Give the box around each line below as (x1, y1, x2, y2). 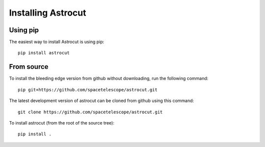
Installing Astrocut (9, 7, 86, 18)
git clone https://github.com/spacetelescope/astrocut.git (18, 109, 163, 115)
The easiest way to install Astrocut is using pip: (9, 39, 105, 45)
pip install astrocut (18, 50, 70, 56)
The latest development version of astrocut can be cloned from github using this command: (9, 98, 194, 104)
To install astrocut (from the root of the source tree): (9, 120, 115, 126)
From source (9, 63, 49, 71)
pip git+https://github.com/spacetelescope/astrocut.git (18, 87, 158, 92)
